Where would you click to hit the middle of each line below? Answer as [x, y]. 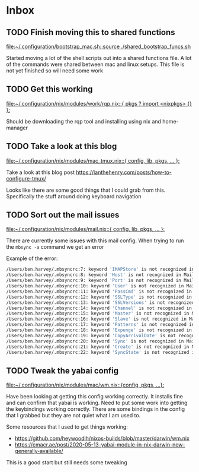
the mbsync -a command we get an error [55, 247]
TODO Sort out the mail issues [63, 215]
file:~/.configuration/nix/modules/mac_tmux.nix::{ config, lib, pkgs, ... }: [93, 160]
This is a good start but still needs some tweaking [67, 463]
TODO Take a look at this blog [62, 146]
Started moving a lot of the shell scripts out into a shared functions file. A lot [99, 58]
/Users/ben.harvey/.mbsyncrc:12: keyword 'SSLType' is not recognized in [99, 297]
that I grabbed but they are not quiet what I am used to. [73, 416]
